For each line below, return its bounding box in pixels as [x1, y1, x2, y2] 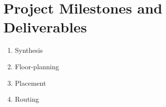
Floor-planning [15, 61, 59, 71]
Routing [15, 94, 39, 104]
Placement [15, 77, 46, 88]
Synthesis [15, 45, 43, 55]
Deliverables [3, 17, 87, 37]
